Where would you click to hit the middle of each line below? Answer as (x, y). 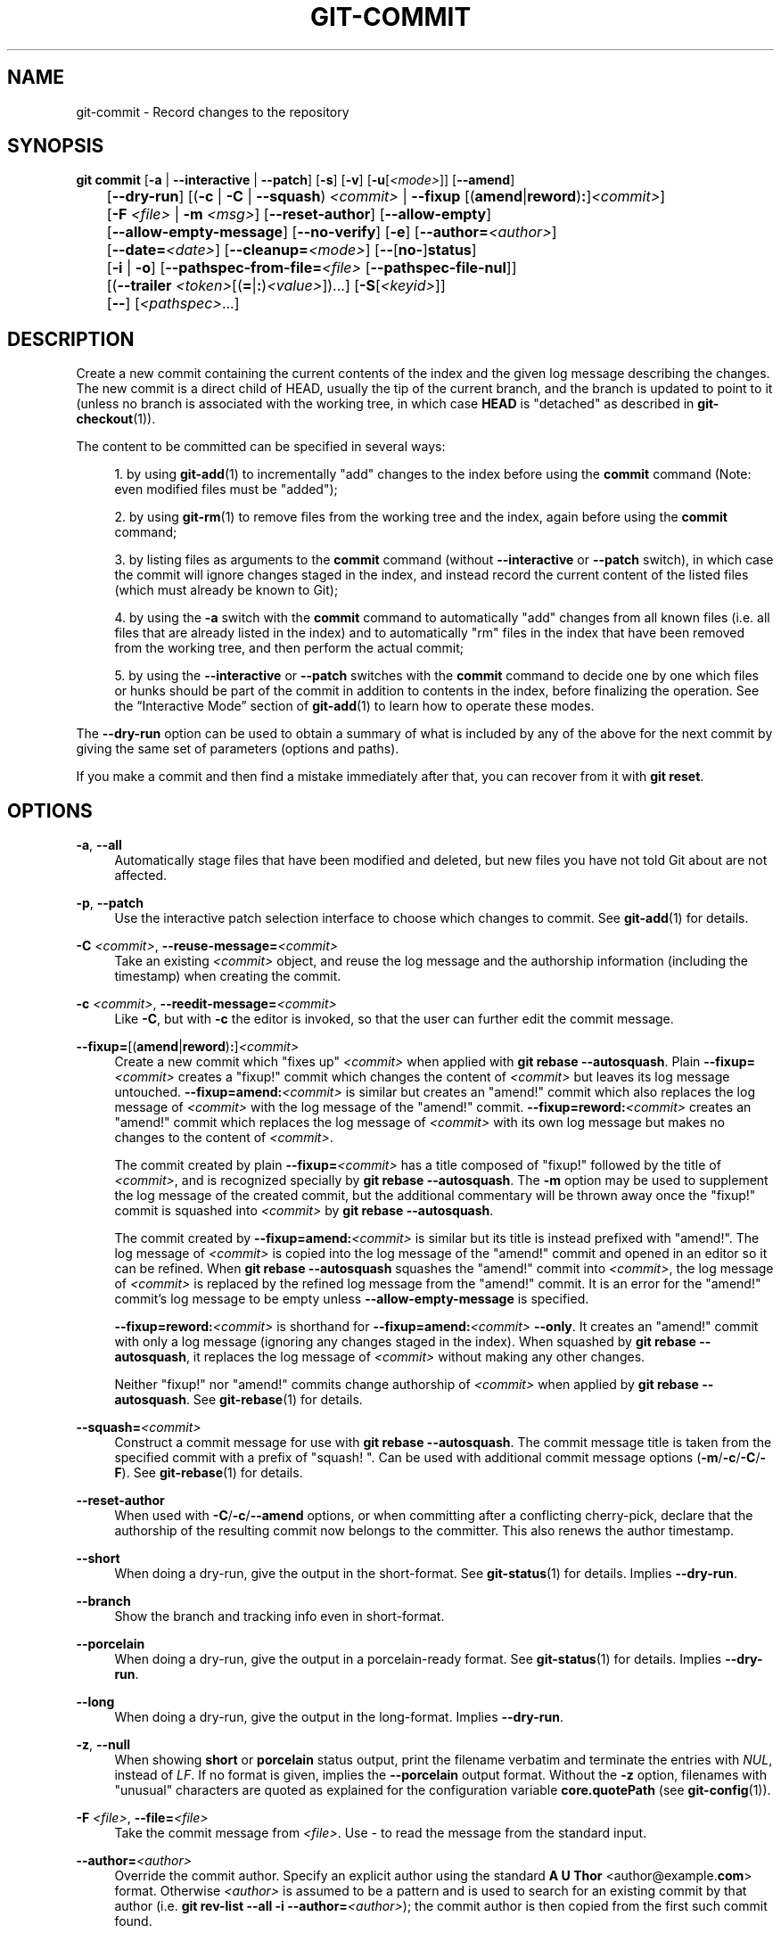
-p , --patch (110, 903)
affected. (141, 876)
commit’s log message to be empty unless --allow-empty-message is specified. (352, 1299)
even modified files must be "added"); (226, 489)
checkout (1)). (116, 419)
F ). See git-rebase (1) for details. (209, 1473)
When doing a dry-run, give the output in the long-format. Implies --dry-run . (339, 1717)
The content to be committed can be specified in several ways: (261, 447)
